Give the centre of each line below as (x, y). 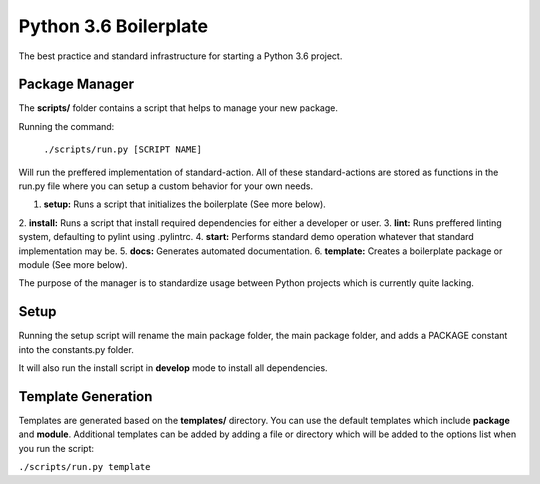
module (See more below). (73, 264)
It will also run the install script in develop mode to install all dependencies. (173, 368)
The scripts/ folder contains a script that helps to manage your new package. (178, 108)
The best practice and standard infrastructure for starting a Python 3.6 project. (180, 56)
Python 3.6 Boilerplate (113, 26)
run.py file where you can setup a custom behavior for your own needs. (166, 186)
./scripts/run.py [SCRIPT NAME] (122, 149)
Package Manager (76, 84)
